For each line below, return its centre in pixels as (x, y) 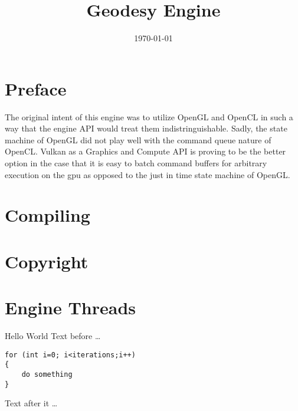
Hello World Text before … (53, 336)
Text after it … (31, 403)
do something (47, 374)
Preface (36, 88)
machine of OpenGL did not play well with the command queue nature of (138, 139)
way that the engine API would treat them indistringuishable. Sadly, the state (146, 128)
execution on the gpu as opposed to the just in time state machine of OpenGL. (148, 174)
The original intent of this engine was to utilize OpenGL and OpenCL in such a (149, 116)
